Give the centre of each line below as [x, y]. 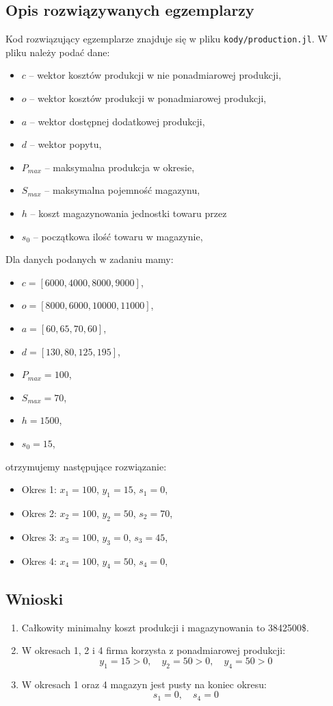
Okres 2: [39, 513]
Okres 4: [39, 560]
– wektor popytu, [66, 144]
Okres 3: [39, 537]
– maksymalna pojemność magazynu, [122, 190]
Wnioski [35, 598]
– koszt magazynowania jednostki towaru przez [129, 213]
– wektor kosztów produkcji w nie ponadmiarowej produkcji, [155, 75]
